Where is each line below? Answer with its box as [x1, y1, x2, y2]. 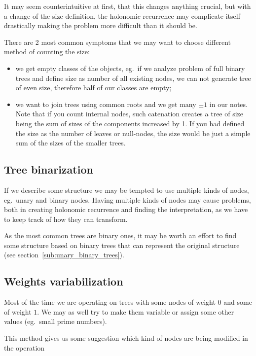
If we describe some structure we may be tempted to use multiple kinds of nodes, [4, 184, 249, 195]
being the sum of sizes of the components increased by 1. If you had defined [15, 118, 245, 128]
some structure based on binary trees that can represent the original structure [4, 240, 240, 250]
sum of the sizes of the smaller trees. [15, 138, 126, 148]
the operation [4, 342, 45, 353]
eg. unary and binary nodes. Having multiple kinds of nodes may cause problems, [4, 194, 251, 205]
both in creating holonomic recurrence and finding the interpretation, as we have [4, 204, 248, 214]
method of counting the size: [4, 46, 90, 57]
